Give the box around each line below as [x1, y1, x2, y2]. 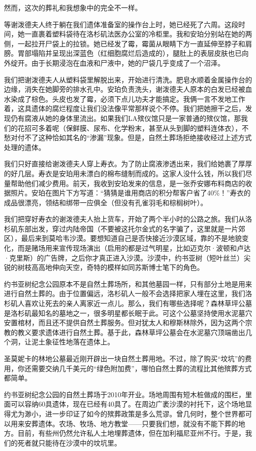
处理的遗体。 [4, 142, 45, 152]
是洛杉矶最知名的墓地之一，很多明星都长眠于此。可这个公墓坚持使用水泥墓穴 [4, 307, 252, 318]
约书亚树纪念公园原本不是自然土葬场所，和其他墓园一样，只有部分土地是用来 [4, 278, 252, 289]
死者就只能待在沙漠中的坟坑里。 [17, 437, 121, 448]
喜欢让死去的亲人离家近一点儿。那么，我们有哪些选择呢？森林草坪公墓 [24, 298, 252, 308]
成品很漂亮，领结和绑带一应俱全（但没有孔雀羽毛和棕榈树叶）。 [4, 197, 207, 207]
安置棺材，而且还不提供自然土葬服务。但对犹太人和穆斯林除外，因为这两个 [4, 317, 245, 328]
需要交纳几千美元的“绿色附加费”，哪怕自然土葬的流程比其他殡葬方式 [31, 363, 252, 373]
